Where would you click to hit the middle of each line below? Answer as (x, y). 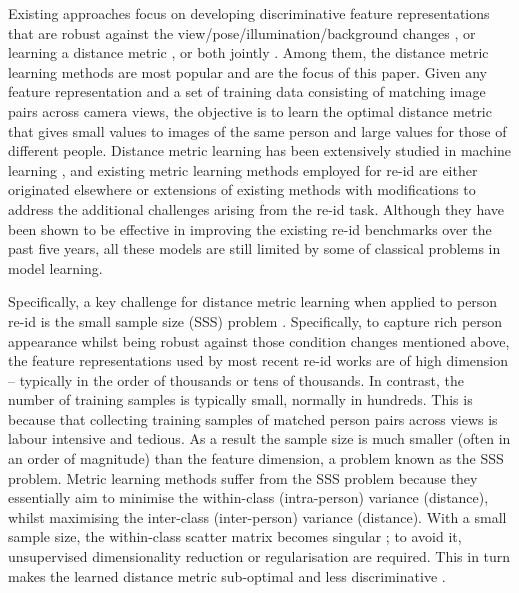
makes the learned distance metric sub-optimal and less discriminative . (227, 575)
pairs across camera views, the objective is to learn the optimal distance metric (250, 110)
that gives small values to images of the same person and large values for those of (257, 130)
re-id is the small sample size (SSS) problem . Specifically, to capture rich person (255, 320)
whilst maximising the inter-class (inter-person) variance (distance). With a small (257, 516)
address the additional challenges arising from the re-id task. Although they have (256, 208)
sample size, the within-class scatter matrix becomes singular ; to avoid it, (235, 536)
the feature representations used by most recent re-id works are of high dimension (258, 360)
